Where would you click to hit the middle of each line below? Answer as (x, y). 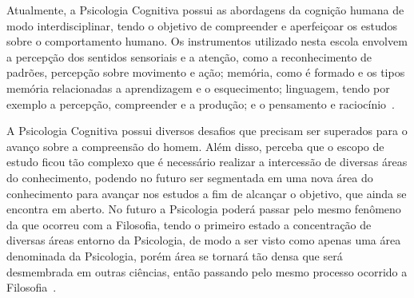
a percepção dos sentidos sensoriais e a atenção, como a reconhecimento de (189, 56)
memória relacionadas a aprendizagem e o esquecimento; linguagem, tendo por (198, 87)
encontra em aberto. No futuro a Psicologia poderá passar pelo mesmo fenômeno (204, 209)
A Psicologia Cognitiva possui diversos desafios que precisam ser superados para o (207, 131)
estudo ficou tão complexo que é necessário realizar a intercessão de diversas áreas (207, 162)
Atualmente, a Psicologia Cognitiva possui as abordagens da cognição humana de (205, 10)
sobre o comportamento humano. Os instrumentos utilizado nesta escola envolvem (207, 41)
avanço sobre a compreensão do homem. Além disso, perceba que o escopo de (195, 146)
